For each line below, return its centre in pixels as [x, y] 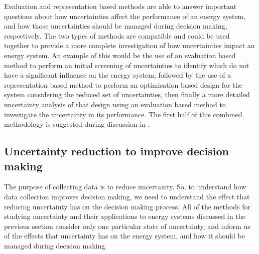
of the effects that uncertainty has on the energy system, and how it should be [124, 236]
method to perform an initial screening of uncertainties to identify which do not [127, 65]
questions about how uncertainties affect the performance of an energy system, [125, 16]
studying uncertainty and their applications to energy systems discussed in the [125, 216]
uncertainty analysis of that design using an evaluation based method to [115, 104]
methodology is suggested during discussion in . [77, 124]
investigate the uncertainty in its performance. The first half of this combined [123, 114]
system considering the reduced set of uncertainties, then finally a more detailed [127, 94]
